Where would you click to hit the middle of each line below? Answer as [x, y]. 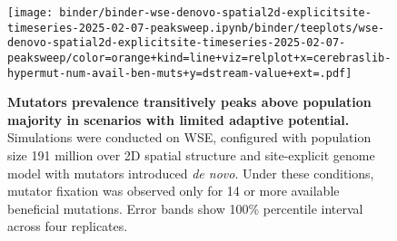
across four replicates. [68, 226]
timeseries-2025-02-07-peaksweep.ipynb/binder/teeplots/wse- [196, 28]
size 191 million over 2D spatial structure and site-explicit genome [191, 155]
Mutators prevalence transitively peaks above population [189, 102]
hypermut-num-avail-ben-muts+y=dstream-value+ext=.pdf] [180, 73]
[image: [30, 13]
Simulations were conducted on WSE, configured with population [189, 137]
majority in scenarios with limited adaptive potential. [179, 119]
